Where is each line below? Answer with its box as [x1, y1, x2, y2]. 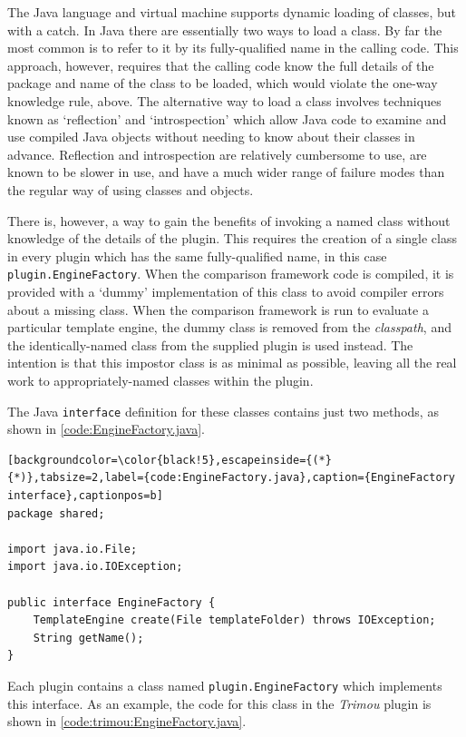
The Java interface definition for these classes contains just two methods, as [7, 401, 439, 420]
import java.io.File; [7, 542, 138, 555]
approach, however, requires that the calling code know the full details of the [7, 55, 434, 74]
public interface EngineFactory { [7, 595, 216, 609]
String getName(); [33, 631, 144, 644]
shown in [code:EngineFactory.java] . [7, 419, 205, 438]
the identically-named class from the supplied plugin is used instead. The [7, 335, 413, 354]
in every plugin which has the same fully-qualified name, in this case [7, 246, 387, 265]
